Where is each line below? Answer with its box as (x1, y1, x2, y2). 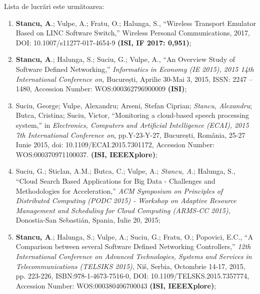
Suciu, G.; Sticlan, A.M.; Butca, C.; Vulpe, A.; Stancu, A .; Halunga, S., (15, 166, 235, 176)
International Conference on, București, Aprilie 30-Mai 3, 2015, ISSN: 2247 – (15, 73, 252, 84)
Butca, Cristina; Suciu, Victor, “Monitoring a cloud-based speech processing (15, 110, 249, 120)
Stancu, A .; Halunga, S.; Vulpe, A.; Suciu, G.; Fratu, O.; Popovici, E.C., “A (15, 231, 253, 242)
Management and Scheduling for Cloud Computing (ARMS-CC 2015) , (15, 205, 230, 215)
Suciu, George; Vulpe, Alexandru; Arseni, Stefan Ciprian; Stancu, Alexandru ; (15, 100, 252, 110)
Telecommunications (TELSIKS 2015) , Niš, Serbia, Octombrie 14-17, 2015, (15, 261, 245, 271)
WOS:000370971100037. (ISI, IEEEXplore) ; (15, 149, 157, 159)
